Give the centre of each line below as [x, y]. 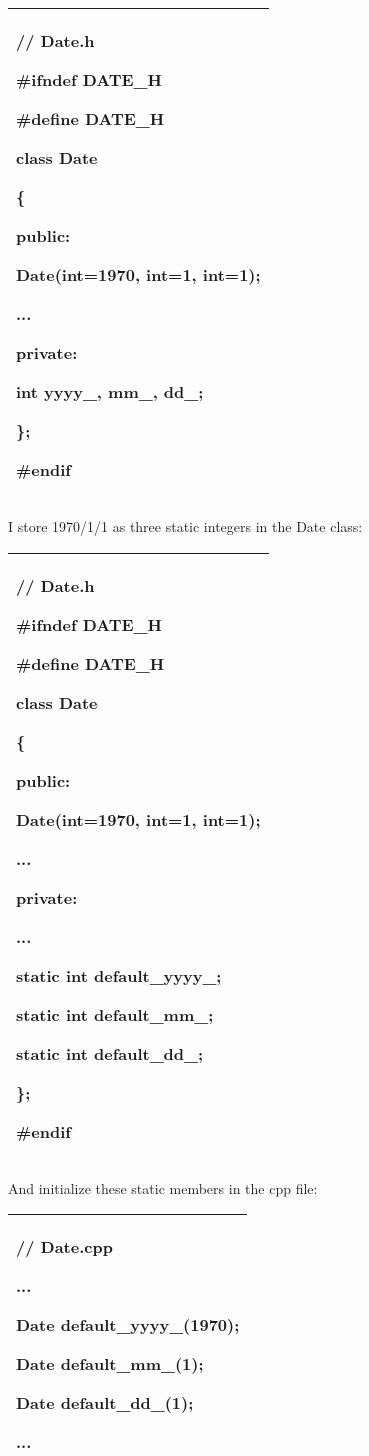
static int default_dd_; [110, 1053]
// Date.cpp [64, 1247]
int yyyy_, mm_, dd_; [110, 391]
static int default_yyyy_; [119, 975]
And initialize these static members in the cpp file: [163, 1187]
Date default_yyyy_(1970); [128, 1325]
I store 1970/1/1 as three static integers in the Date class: [185, 526]
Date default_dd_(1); [105, 1403]
